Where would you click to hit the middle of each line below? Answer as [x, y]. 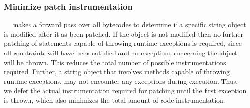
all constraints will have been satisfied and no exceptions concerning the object [121, 53]
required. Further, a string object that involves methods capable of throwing [117, 72]
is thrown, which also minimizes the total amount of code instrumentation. [115, 100]
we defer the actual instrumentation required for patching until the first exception [125, 90]
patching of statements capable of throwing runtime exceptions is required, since [123, 43]
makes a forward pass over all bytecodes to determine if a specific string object [129, 24]
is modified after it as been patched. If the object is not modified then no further [124, 34]
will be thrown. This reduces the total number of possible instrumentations [115, 62]
